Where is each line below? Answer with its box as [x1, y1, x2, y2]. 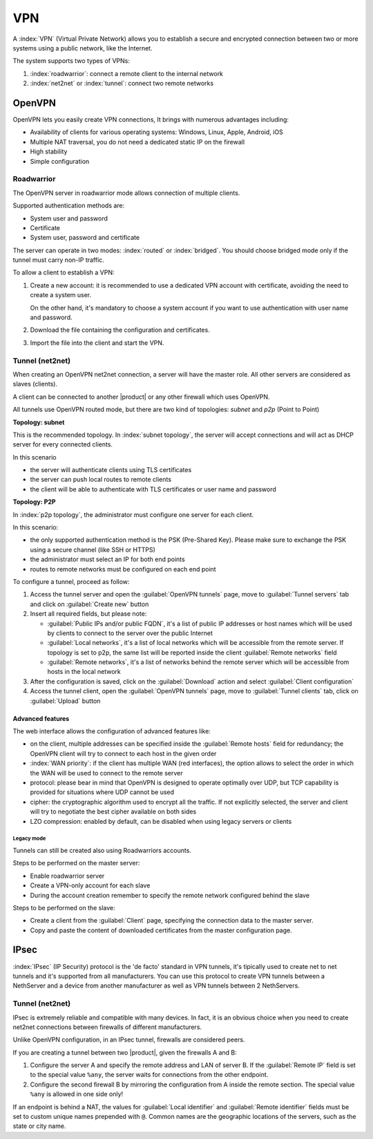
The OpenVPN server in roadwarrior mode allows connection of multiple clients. [12, 189, 240, 197]
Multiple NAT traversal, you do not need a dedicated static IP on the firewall [30, 138, 245, 146]
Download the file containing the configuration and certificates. [30, 326, 210, 335]
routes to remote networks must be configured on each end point [30, 565, 217, 573]
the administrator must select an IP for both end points [30, 555, 186, 563]
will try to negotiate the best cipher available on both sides [30, 807, 197, 816]
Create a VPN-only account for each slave [30, 881, 151, 889]
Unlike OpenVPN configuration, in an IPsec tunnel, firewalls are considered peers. [12, 1035, 245, 1044]
